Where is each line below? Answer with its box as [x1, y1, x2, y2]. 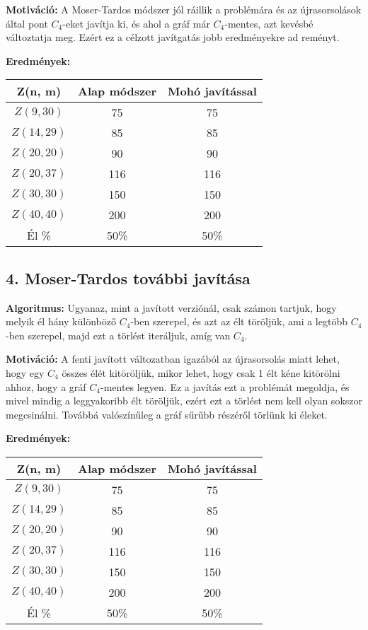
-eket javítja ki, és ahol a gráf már [62, 16, 210, 30]
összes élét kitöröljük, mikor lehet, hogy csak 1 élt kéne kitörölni [62, 365, 340, 380]
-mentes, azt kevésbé [224, 16, 314, 30]
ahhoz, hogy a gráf [6, 379, 86, 394]
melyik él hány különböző [6, 314, 116, 329]
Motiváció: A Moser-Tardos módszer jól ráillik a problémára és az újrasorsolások [6, 2, 362, 16]
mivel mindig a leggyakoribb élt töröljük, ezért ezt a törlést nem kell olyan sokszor [6, 393, 362, 408]
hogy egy [6, 365, 45, 380]
